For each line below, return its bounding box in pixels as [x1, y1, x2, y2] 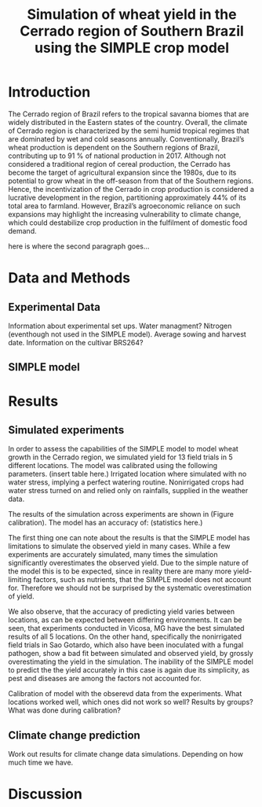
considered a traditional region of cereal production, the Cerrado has [8, 159, 231, 168]
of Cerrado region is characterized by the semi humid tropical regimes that [8, 126, 249, 135]
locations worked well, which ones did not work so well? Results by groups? [8, 698, 253, 707]
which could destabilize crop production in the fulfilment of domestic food [8, 218, 248, 227]
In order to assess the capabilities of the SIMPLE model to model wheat [8, 444, 239, 454]
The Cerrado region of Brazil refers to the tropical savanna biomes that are [8, 109, 249, 119]
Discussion [8, 785, 82, 803]
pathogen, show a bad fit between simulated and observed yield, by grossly [8, 649, 253, 658]
